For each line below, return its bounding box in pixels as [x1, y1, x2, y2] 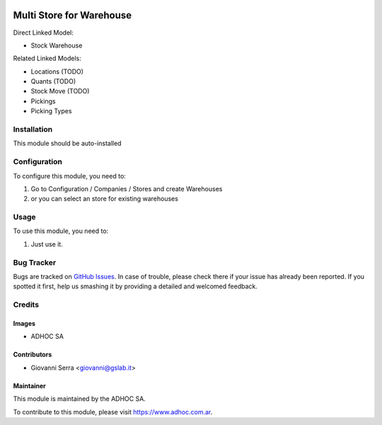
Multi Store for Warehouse [13, 9, 132, 21]
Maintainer [13, 381, 46, 390]
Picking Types [30, 107, 72, 115]
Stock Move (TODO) [30, 87, 90, 96]
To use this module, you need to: [13, 227, 109, 235]
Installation [13, 125, 53, 135]
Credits [13, 300, 39, 310]
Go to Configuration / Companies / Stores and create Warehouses [30, 184, 223, 193]
